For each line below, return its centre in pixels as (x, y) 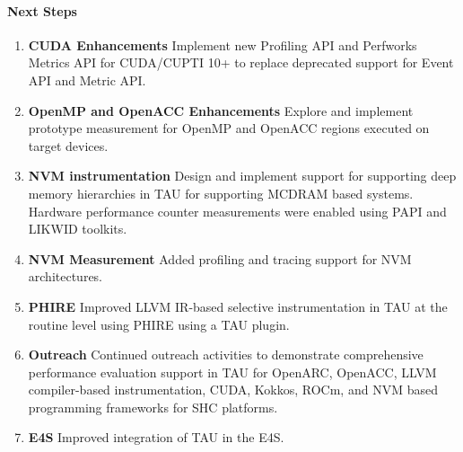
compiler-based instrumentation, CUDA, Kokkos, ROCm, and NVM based (233, 390)
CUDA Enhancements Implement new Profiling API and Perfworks (223, 44)
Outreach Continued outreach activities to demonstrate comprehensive (226, 355)
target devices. (68, 145)
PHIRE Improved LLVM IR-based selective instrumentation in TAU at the (238, 306)
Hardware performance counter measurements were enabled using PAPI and (237, 211)
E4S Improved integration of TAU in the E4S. (156, 437)
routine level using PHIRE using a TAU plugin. (159, 324)
